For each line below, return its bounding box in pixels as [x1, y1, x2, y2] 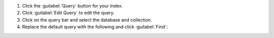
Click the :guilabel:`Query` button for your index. [22, 3, 123, 8]
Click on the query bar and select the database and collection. [22, 16, 152, 22]
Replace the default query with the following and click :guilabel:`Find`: [22, 24, 168, 30]
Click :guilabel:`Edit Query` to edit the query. [22, 10, 115, 16]
